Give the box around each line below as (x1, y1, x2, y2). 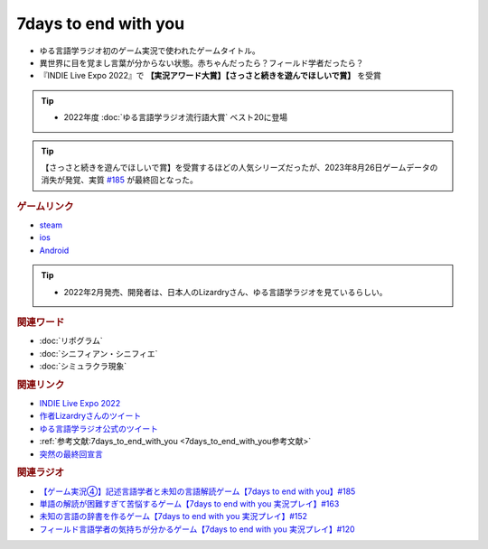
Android (39, 245, 70, 256)
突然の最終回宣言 (39, 448, 103, 460)
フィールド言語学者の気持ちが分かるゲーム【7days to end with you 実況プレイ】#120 (39, 524, 356, 535)
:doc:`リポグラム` (39, 335, 103, 347)
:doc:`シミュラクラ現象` (39, 360, 127, 371)
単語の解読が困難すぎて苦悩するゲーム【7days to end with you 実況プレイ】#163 (39, 498, 340, 509)
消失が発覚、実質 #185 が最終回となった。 (41, 174, 198, 185)
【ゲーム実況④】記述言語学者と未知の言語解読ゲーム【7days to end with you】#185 (39, 486, 356, 497)
